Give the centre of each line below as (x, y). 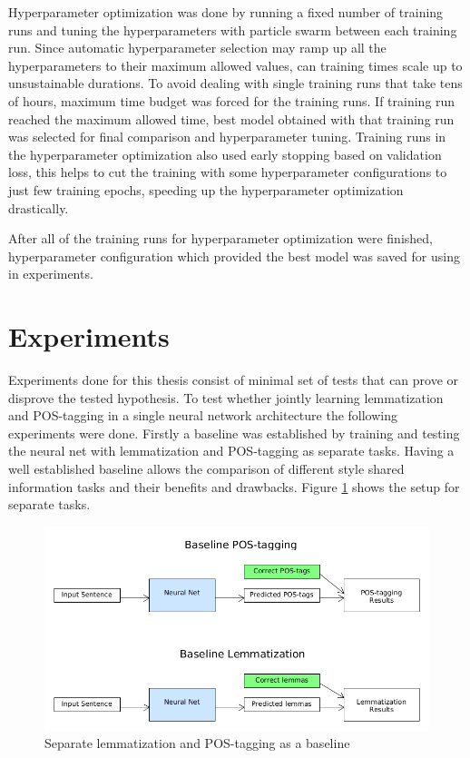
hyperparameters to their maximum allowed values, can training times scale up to (235, 65)
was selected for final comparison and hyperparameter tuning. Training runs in (227, 137)
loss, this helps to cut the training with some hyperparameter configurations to (228, 172)
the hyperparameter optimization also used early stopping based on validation (225, 154)
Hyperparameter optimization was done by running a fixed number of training (226, 12)
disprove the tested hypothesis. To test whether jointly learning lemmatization (226, 397)
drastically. (39, 207)
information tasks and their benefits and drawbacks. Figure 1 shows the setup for (234, 486)
